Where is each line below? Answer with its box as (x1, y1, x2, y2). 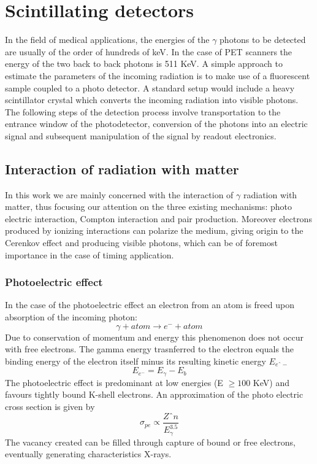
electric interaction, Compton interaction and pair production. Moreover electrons (5, 212, 312, 225)
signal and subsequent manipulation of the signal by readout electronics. (5, 129, 277, 142)
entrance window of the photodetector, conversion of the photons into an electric (5, 117, 308, 130)
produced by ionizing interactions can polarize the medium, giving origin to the (5, 224, 304, 237)
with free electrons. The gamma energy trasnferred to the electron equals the (5, 342, 294, 355)
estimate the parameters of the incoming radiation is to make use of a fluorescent (5, 69, 310, 82)
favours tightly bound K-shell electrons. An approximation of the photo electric (5, 388, 304, 401)
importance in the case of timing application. (5, 248, 174, 261)
